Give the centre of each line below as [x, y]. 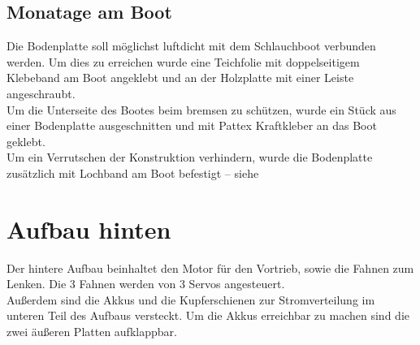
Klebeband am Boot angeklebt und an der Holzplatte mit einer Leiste [180, 78]
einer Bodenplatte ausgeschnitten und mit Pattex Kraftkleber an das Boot [192, 125]
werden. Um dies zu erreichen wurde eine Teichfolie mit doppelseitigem [183, 61]
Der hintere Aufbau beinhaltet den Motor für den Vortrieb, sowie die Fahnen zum [210, 267]
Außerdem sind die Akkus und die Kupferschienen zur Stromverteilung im [191, 299]
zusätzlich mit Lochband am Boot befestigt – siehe [133, 172]
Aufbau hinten [89, 229]
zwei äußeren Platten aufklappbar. [92, 332]
